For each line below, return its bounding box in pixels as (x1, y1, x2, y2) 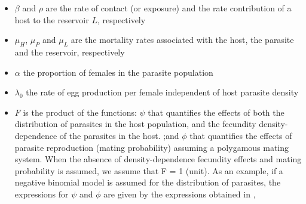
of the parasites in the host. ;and (59, 129, 179, 141)
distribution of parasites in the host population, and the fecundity (14, 118, 256, 130)
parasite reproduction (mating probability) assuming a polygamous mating (14, 141, 289, 153)
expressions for (14, 187, 69, 200)
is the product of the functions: (23, 106, 137, 118)
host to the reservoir (14, 13, 89, 26)
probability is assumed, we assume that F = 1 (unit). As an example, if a (14, 164, 283, 177)
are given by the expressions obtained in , (103, 187, 256, 200)
